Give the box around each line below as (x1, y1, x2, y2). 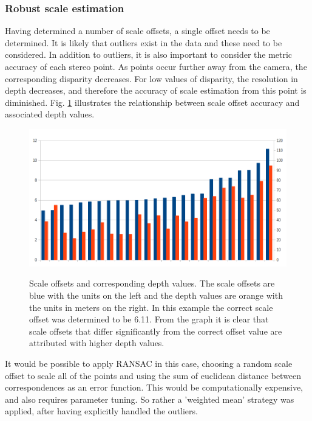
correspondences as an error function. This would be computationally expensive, (5, 381, 303, 394)
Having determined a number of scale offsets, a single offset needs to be (5, 24, 270, 37)
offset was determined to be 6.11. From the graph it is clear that (29, 313, 269, 325)
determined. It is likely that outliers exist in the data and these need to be (5, 36, 282, 49)
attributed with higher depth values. (29, 336, 164, 349)
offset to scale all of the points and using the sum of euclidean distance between (5, 369, 302, 381)
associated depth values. (5, 108, 95, 120)
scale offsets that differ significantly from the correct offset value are (29, 324, 282, 337)
